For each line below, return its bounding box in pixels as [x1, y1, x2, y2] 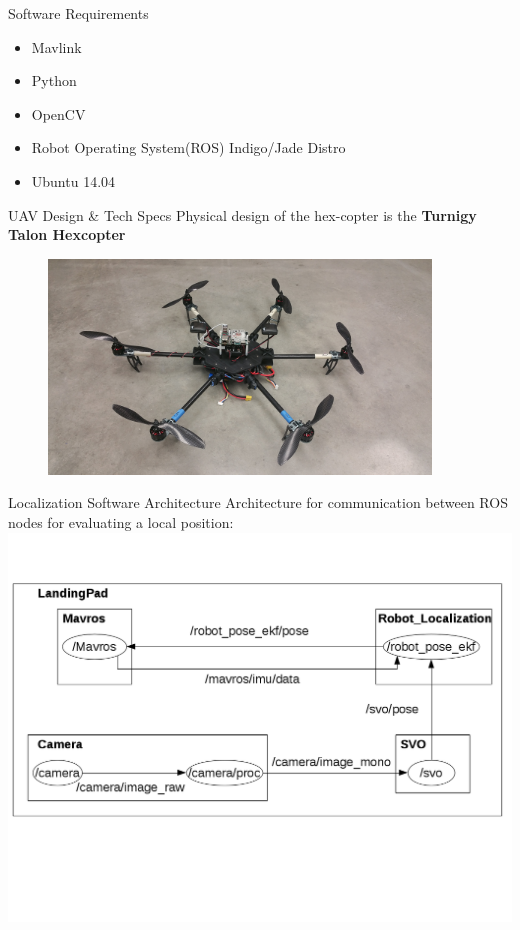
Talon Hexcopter [8, 224, 126, 245]
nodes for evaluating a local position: [8, 511, 234, 532]
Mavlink [31, 36, 82, 57]
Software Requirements [8, 3, 149, 23]
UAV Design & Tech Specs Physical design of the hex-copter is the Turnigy [8, 204, 477, 225]
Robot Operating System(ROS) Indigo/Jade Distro [31, 137, 346, 158]
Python [31, 70, 77, 91]
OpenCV [31, 103, 86, 124]
